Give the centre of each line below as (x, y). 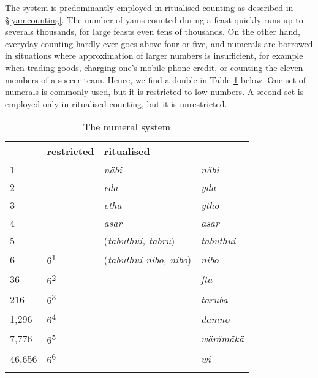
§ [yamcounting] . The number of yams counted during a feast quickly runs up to (154, 19)
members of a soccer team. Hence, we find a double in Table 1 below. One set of (156, 79)
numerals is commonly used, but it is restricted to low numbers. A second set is (154, 92)
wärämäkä (222, 339)
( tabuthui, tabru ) (139, 241)
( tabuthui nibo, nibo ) (148, 259)
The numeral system (127, 127)
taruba (214, 299)
